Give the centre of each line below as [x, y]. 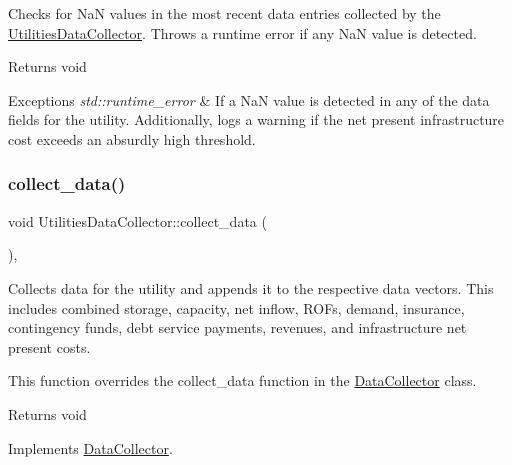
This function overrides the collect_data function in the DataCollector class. [242, 380]
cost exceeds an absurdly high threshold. [132, 138]
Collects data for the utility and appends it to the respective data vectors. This [251, 287]
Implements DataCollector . [90, 447]
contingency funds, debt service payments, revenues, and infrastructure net [237, 327]
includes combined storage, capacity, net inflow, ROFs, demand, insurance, [236, 307]
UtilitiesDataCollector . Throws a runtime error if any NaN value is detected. [242, 32]
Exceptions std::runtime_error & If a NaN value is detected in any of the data [249, 99]
